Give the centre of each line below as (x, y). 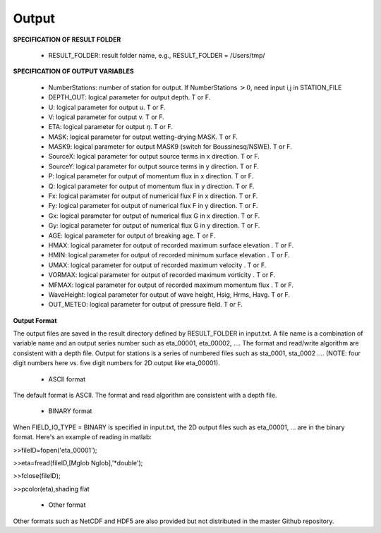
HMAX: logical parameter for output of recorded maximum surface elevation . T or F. (171, 245)
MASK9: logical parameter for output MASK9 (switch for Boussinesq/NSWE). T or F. (170, 147)
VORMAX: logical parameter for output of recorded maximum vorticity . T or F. (162, 275)
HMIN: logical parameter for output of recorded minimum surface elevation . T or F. (169, 255)
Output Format (35, 320)
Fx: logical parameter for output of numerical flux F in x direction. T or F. (153, 196)
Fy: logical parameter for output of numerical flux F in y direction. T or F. (153, 206)
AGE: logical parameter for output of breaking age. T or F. (132, 235)
